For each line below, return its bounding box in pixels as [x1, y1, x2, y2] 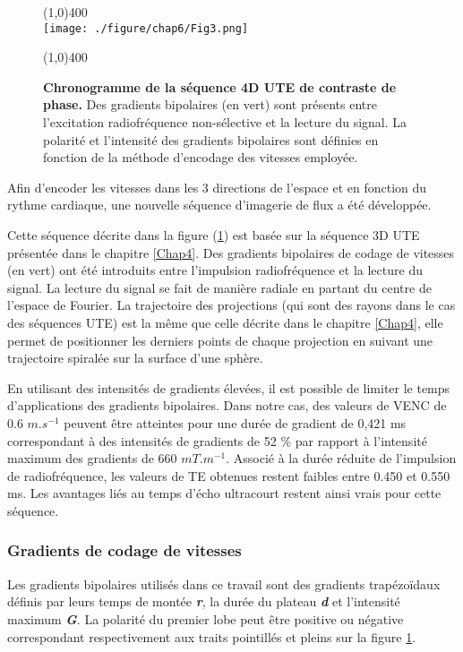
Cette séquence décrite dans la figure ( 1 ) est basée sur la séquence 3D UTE [7, 226, 420, 244]
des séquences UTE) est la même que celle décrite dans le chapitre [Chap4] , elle [7, 313, 443, 331]
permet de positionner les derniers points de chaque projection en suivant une [7, 330, 433, 349]
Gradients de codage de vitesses [7, 539, 242, 562]
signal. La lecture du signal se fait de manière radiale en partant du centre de [7, 278, 432, 296]
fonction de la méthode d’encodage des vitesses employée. [43, 148, 358, 167]
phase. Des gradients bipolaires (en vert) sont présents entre [43, 95, 377, 114]
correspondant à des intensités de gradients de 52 [7, 431, 277, 450]
